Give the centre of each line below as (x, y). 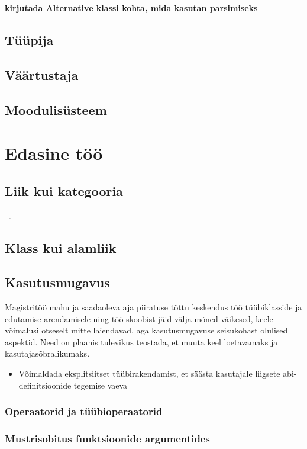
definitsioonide (45, 385)
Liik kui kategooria (64, 190)
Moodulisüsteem (56, 109)
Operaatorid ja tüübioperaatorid (84, 411)
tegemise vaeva (101, 385)
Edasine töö (54, 153)
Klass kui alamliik (61, 247)
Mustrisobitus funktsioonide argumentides (107, 439)
